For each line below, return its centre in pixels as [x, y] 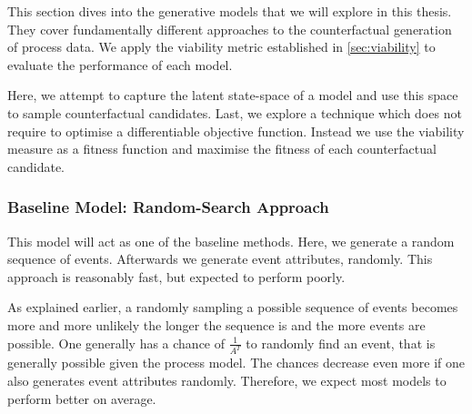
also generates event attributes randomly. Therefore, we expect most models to [227, 380]
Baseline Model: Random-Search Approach [168, 207]
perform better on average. [82, 398]
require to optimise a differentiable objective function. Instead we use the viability [236, 131]
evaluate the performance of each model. [120, 64]
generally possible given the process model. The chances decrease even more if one [236, 363]
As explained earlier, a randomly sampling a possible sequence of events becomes [233, 307]
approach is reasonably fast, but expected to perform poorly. [176, 276]
